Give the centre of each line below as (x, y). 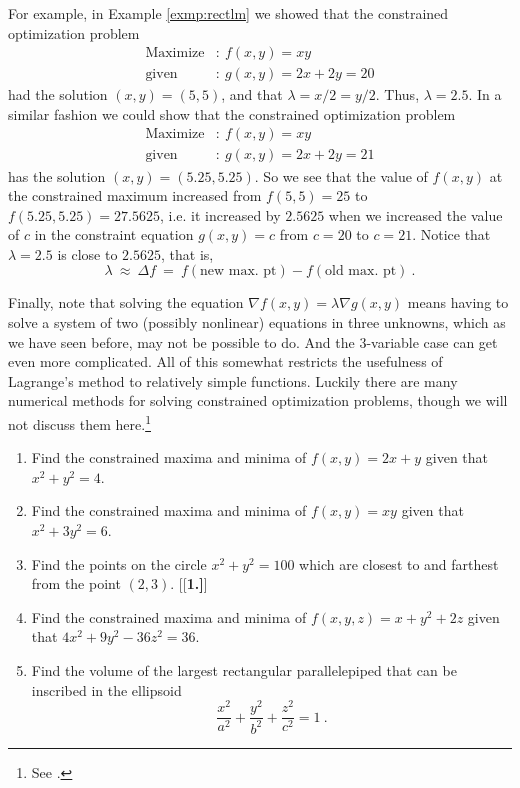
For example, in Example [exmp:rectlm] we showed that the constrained (228, 13)
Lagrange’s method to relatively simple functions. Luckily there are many (233, 380)
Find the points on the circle (119, 563)
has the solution (57, 175)
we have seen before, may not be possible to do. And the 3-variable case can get (253, 341)
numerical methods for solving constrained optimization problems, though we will (258, 400)
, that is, (187, 253)
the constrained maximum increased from (135, 195)
